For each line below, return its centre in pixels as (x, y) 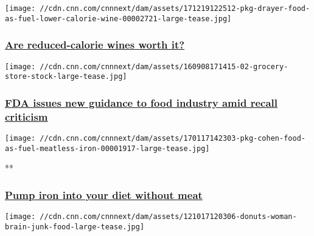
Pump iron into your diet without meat (104, 194)
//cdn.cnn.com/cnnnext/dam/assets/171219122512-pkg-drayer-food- (175, 8)
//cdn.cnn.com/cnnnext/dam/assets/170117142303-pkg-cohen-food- (173, 138)
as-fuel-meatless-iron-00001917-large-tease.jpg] (107, 148)
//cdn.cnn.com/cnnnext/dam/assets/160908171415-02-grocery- (164, 66)
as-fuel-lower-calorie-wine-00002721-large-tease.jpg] (118, 19)
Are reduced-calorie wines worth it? (95, 45)
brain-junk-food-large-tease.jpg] (75, 227)
